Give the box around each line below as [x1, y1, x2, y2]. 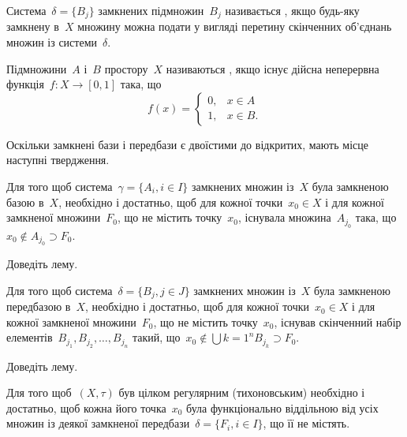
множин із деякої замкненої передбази [6, 415, 190, 431]
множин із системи [6, 34, 98, 50]
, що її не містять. [263, 415, 350, 431]
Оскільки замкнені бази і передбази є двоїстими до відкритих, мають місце [6, 136, 368, 152]
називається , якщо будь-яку [225, 2, 360, 18]
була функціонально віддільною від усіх [186, 399, 379, 416]
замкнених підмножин [98, 2, 204, 18]
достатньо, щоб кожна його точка [6, 399, 166, 416]
